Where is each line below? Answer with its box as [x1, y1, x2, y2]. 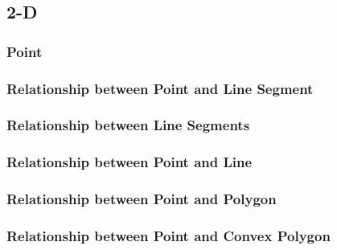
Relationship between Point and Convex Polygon [6, 225, 331, 245]
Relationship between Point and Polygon [6, 189, 277, 209]
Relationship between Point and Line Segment [6, 78, 314, 98]
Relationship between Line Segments [6, 115, 250, 135]
